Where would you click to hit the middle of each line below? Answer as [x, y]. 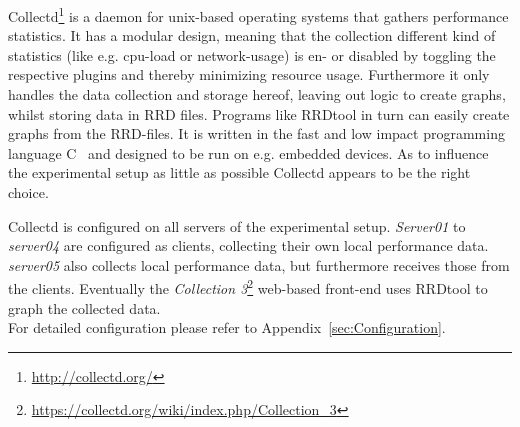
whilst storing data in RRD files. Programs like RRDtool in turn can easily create [259, 113]
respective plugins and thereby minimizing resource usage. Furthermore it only [249, 74]
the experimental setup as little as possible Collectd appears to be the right [239, 172]
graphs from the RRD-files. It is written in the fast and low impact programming [256, 133]
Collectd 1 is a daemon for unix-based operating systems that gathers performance [258, 14]
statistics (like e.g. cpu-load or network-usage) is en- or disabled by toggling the [252, 54]
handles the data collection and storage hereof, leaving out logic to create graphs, [257, 94]
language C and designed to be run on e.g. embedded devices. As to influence [248, 152]
